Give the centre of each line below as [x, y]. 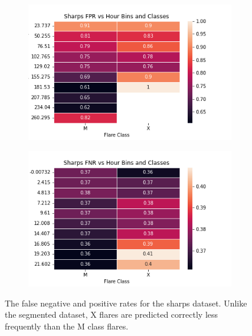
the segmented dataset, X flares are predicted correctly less [112, 314]
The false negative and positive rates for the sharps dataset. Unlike [126, 303]
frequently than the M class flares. [67, 326]
